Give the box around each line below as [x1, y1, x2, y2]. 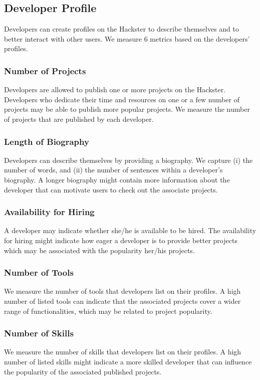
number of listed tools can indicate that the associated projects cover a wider [4, 295, 241, 306]
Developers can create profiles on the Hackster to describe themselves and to [4, 24, 239, 34]
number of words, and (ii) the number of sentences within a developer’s [4, 164, 223, 175]
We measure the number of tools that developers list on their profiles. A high [4, 286, 241, 296]
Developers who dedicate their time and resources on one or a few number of [4, 94, 240, 104]
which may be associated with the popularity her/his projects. [4, 245, 195, 255]
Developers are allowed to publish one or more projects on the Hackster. [4, 84, 226, 95]
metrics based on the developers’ [150, 33, 250, 44]
